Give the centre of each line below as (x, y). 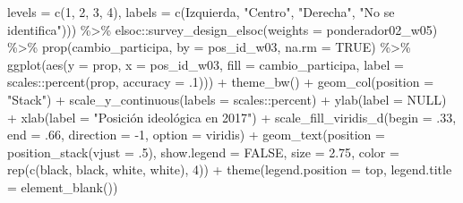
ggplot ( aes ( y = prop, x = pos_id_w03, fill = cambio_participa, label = (206, 64)
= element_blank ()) (63, 186)
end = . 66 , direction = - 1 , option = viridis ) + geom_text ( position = (196, 135)
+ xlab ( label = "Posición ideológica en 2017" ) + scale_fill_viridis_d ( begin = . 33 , (232, 117)
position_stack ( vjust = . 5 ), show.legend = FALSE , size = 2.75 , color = (203, 152)
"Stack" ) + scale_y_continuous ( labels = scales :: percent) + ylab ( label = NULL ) (227, 99)
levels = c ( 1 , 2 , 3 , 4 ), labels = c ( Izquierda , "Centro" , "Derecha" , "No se (201, 12)
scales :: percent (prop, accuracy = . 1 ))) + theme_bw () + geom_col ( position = (221, 82)
